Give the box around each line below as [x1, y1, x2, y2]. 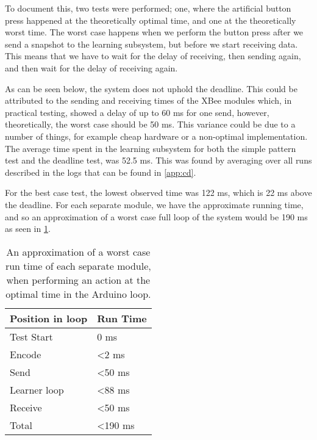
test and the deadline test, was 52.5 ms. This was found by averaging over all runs [5, 154, 312, 167]
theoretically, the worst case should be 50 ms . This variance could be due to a [5, 118, 296, 131]
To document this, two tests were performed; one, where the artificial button [5, 2, 291, 14]
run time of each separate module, [5, 258, 151, 273]
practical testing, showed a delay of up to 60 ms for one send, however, [5, 106, 269, 118]
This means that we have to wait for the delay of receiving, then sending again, [5, 49, 301, 62]
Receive [10, 400, 42, 414]
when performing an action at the [6, 272, 151, 287]
